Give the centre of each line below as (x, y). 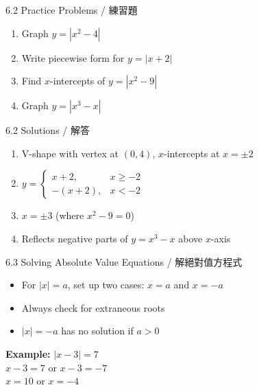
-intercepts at (192, 153)
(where (70, 215)
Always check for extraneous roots (93, 307)
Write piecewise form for (73, 57)
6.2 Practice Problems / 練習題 (72, 10)
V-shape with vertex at (70, 153)
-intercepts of (78, 81)
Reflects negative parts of (75, 238)
